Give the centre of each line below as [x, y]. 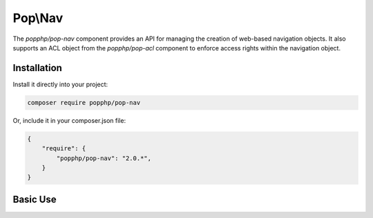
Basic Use [35, 199]
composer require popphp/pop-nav [84, 102]
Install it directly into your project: [60, 84]
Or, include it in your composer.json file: [69, 120]
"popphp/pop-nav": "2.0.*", [104, 158]
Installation [37, 68]
